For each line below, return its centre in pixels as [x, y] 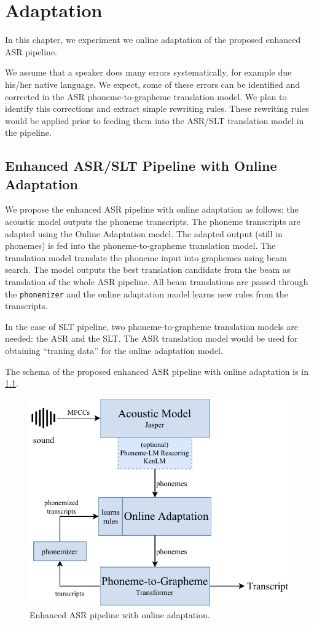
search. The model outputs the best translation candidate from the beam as [148, 269]
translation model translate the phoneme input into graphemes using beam [146, 257]
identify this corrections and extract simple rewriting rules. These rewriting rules [157, 108]
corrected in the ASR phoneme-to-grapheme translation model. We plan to [146, 96]
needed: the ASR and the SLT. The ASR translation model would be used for [151, 338]
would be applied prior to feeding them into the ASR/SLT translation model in [155, 120]
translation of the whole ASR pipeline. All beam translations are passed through [157, 282]
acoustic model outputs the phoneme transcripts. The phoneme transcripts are [153, 222]
